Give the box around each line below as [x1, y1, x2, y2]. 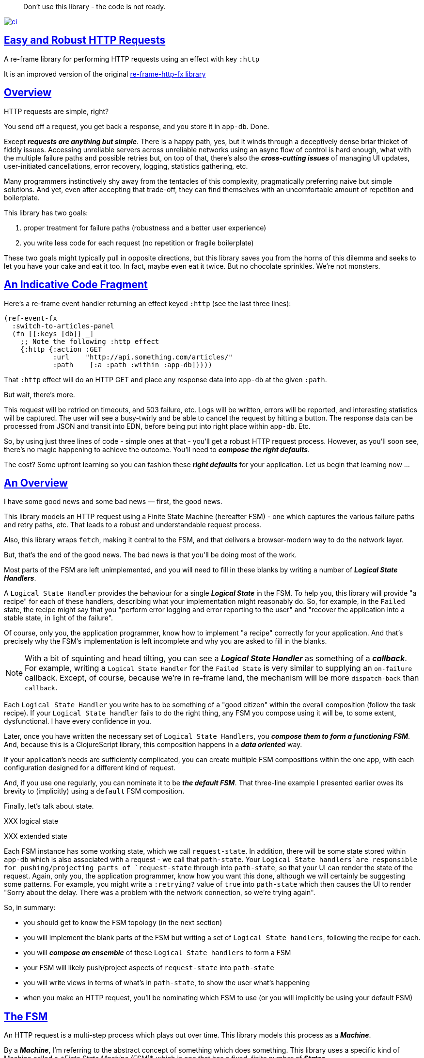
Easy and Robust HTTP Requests [4, 34, 166, 47]
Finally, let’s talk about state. [4, 802, 94, 811]
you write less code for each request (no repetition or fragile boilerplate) [23, 238, 254, 247]
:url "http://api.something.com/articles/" [53, 353, 233, 361]
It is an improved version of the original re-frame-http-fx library [4, 69, 206, 78]
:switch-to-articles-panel [12, 322, 114, 330]
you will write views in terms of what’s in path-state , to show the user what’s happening [23, 978, 310, 987]
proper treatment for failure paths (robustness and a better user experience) [23, 223, 267, 232]
